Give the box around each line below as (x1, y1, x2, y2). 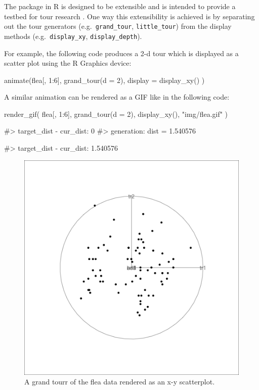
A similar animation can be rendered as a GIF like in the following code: (4, 92, 230, 102)
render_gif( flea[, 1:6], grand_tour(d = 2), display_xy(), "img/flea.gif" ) (4, 108, 228, 119)
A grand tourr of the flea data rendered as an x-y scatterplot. (24, 376, 215, 387)
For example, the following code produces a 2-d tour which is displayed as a (4, 48, 239, 58)
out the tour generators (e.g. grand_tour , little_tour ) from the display (4, 21, 232, 31)
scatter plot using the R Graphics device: (4, 58, 132, 68)
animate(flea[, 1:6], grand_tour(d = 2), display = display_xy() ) (4, 74, 205, 85)
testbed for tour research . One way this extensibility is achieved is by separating (4, 11, 255, 21)
